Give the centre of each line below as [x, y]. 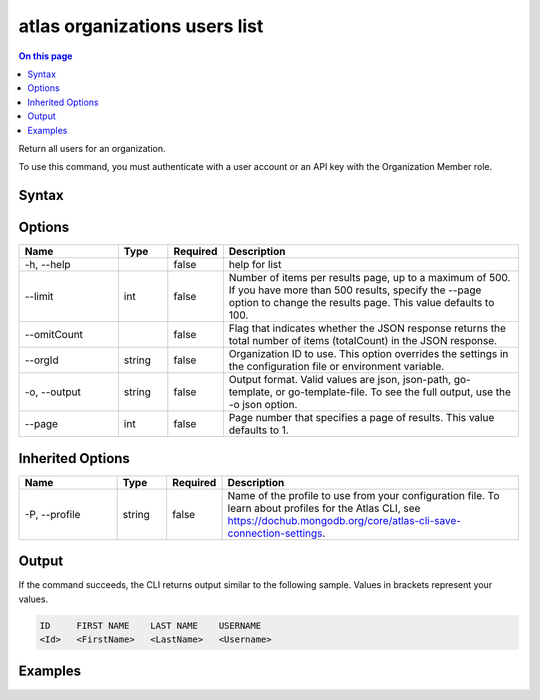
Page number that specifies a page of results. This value [361, 418]
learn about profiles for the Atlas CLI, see [324, 508]
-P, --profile [52, 514]
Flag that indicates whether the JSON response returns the [367, 328]
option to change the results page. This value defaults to [361, 303]
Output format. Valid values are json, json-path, [340, 380]
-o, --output [53, 392]
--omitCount [54, 335]
